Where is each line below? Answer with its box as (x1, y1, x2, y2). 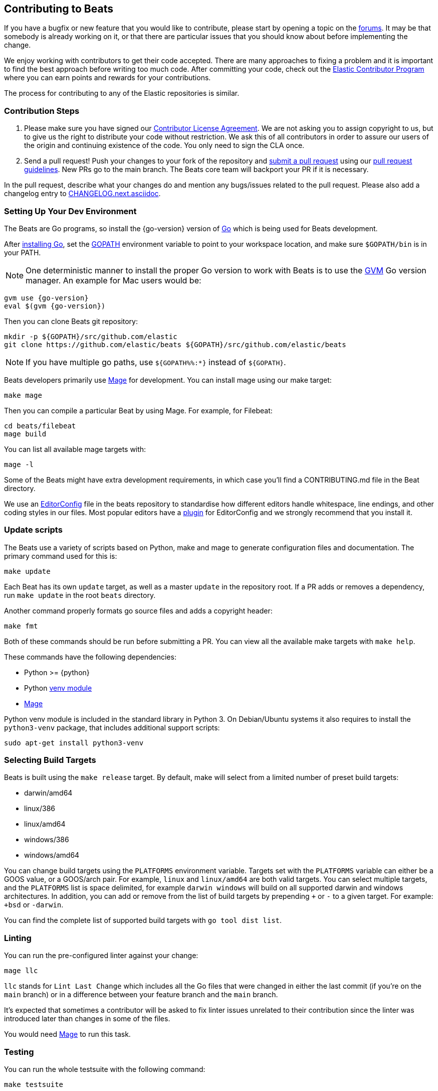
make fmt (4, 621, 38, 630)
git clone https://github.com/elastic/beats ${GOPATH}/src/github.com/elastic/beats (4, 340, 346, 349)
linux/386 (24, 804, 56, 813)
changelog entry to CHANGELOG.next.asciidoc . (4, 189, 161, 198)
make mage (4, 391, 42, 399)
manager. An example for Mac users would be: (26, 275, 201, 285)
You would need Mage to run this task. (4, 1030, 131, 1039)
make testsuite (4, 1080, 64, 1088)
